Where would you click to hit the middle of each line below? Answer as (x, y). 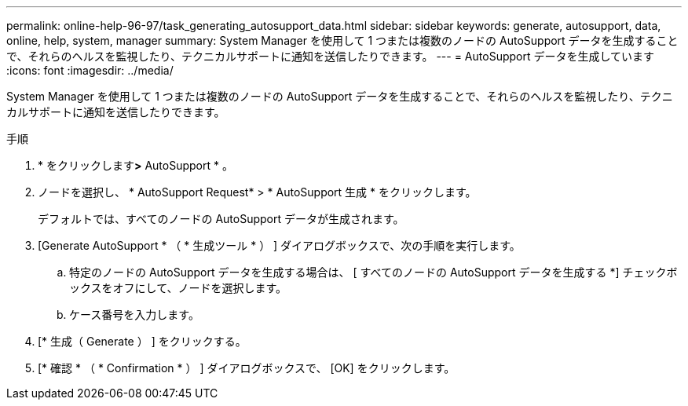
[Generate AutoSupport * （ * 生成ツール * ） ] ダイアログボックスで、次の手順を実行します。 (279, 245)
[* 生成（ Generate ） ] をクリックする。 (142, 341)
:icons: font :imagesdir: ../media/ (90, 70)
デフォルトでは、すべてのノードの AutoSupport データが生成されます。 (221, 219)
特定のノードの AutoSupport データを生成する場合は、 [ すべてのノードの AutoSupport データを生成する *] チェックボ (373, 272)
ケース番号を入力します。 (134, 315)
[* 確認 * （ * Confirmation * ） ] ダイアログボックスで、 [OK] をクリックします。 (247, 368)
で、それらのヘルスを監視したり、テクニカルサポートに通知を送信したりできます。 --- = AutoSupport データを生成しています (331, 56)
